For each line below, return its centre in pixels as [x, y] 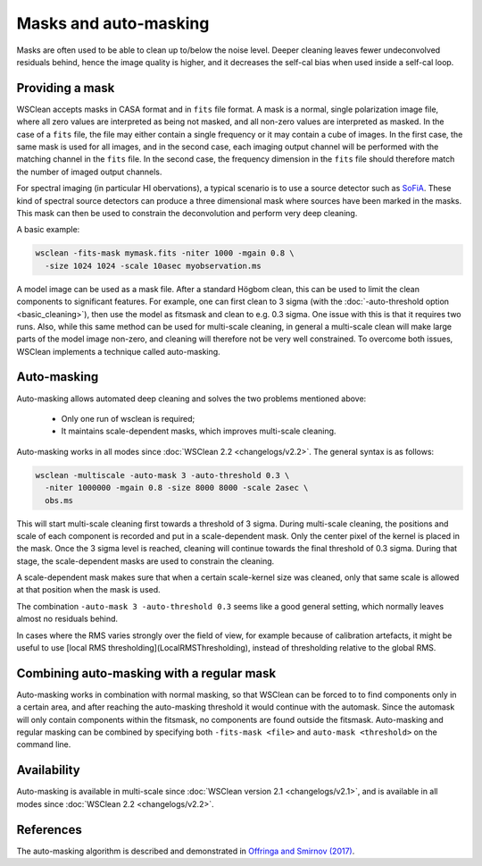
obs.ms [59, 500]
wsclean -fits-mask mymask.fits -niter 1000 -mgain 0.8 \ [165, 253]
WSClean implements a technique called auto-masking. [118, 351]
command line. [44, 744]
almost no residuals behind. [67, 619]
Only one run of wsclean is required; [128, 418]
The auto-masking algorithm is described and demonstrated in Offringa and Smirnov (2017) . [186, 851]
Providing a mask [66, 88]
